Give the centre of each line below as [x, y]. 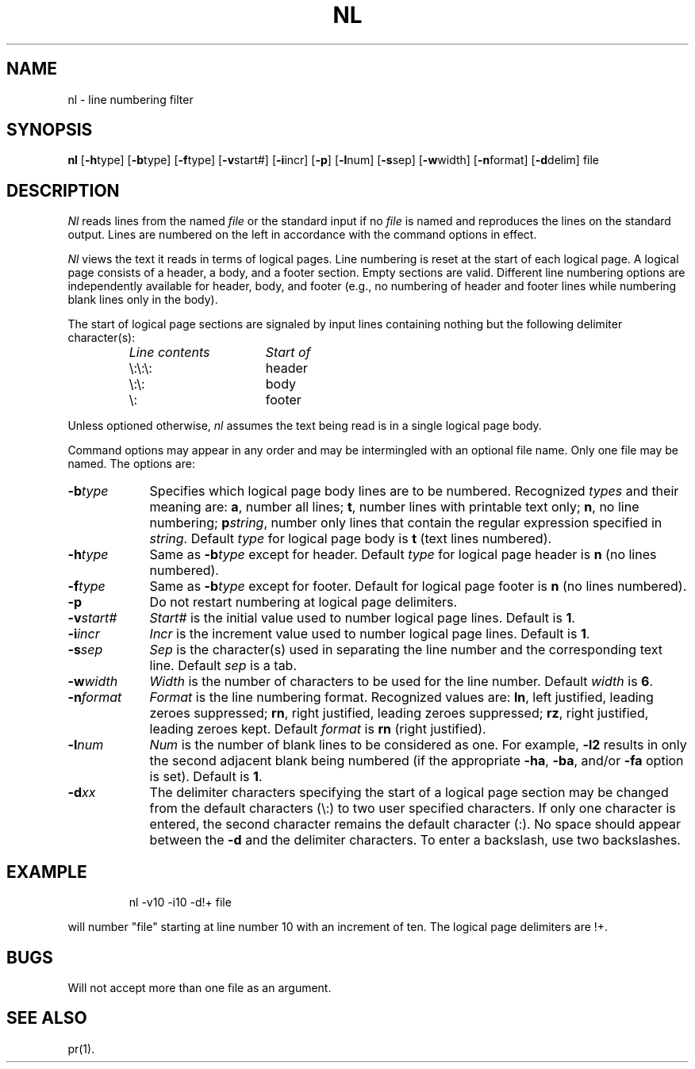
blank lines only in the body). [143, 300]
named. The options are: [131, 464]
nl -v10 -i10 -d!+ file [180, 902]
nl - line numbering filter [131, 99]
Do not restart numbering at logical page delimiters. [303, 602]
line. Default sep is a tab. [223, 666]
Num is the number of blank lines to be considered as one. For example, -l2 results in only [418, 745]
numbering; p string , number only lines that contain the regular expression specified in [406, 523]
